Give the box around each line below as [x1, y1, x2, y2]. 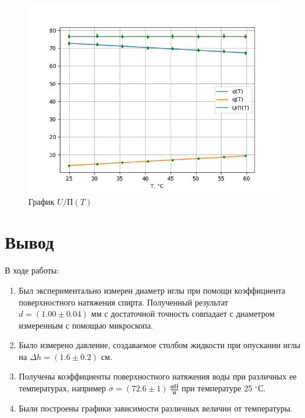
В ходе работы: [5, 264, 59, 276]
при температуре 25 [181, 382, 252, 394]
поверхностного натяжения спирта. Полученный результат [18, 295, 229, 308]
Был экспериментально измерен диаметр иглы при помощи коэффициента [18, 284, 285, 296]
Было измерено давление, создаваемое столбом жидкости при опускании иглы [18, 339, 301, 351]
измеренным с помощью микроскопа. [18, 319, 153, 331]
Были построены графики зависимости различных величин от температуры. [18, 401, 293, 414]
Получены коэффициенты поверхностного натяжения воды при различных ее [18, 370, 297, 382]
